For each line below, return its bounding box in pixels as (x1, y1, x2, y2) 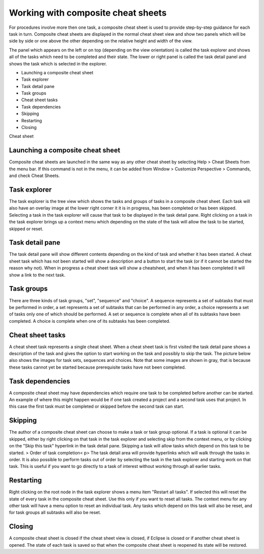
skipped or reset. (9, 225, 44, 232)
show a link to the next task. (9, 272, 66, 278)
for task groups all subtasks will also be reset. (9, 510, 101, 515)
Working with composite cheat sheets (9, 7, 167, 18)
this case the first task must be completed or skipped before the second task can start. (9, 403, 184, 409)
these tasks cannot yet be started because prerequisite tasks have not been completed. (9, 364, 186, 370)
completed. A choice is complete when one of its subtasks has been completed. (9, 318, 171, 324)
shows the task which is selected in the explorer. (9, 61, 107, 66)
